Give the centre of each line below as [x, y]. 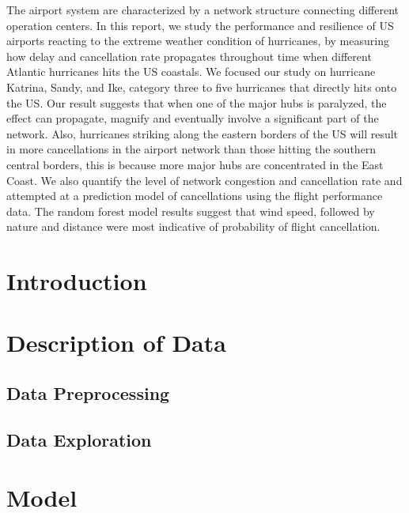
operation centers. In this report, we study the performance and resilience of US [200, 25]
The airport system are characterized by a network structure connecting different [203, 9]
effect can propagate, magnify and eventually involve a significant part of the [193, 118]
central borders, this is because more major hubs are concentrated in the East [195, 164]
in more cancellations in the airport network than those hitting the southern [191, 149]
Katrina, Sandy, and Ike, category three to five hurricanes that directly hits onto [202, 87]
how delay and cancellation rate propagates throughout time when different [189, 56]
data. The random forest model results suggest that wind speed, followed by [191, 211]
